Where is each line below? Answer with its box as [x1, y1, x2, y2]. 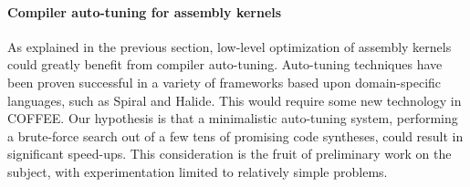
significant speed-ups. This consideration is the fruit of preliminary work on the [7, 144, 452, 163]
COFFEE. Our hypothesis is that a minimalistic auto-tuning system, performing [7, 109, 458, 128]
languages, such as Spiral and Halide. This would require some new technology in [7, 90, 462, 109]
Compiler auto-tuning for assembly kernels [7, 2, 282, 21]
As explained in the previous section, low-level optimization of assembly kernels [7, 36, 452, 56]
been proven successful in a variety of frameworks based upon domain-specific [7, 72, 442, 91]
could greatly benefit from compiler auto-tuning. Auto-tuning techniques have [7, 55, 443, 74]
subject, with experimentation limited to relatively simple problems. [7, 161, 388, 181]
